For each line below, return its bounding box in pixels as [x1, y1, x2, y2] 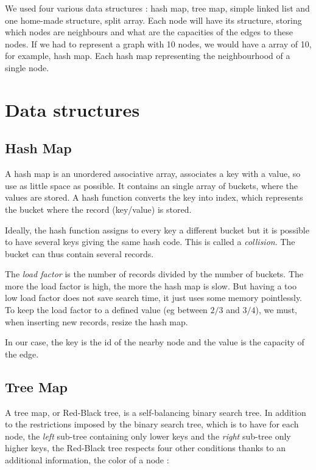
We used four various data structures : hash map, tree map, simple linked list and [5, 2, 310, 14]
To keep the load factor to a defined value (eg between [5, 303, 208, 316]
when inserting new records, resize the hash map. [5, 315, 188, 328]
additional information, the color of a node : [5, 454, 169, 466]
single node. [5, 61, 49, 74]
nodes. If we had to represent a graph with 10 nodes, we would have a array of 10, [5, 37, 312, 50]
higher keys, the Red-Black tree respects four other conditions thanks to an [5, 441, 286, 454]
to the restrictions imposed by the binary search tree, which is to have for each [5, 418, 299, 430]
